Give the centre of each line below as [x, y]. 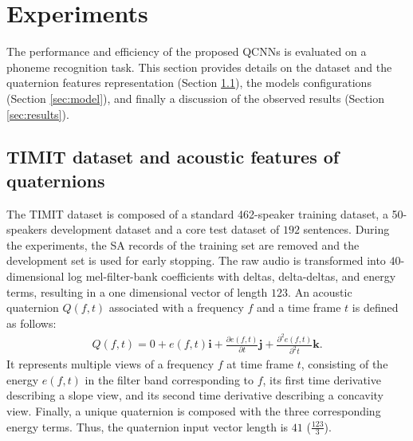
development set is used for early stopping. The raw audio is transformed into [196, 260]
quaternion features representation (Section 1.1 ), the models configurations [189, 83]
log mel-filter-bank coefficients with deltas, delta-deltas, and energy [232, 276]
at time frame [260, 364]
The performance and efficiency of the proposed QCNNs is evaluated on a [187, 51]
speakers [27, 229]
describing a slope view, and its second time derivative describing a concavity [195, 395]
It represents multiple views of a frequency [110, 364]
